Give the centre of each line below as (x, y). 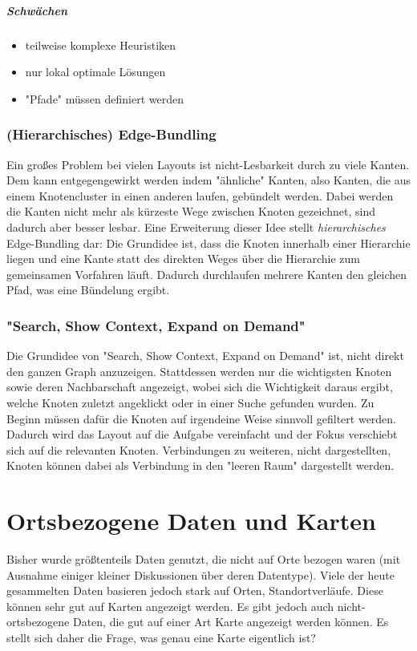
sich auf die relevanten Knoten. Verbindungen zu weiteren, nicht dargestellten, (199, 449)
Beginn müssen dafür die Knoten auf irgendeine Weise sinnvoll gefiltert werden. (202, 418)
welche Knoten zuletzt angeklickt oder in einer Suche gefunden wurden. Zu (190, 402)
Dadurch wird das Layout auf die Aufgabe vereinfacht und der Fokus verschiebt (202, 434)
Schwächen (37, 10)
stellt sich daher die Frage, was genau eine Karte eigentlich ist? (161, 637)
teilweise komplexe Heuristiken (101, 44)
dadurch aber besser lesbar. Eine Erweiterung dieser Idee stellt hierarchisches (196, 226)
